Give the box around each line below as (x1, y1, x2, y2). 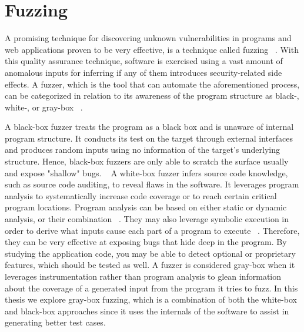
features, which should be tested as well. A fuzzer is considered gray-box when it (5, 259, 295, 271)
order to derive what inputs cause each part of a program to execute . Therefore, (5, 224, 300, 236)
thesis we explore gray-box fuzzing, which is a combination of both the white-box (5, 293, 297, 306)
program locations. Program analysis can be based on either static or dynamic (5, 201, 287, 213)
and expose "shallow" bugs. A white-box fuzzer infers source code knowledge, (5, 166, 288, 179)
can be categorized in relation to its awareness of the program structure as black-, (5, 89, 299, 102)
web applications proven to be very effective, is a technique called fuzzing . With (5, 43, 299, 55)
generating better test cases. (5, 316, 106, 328)
